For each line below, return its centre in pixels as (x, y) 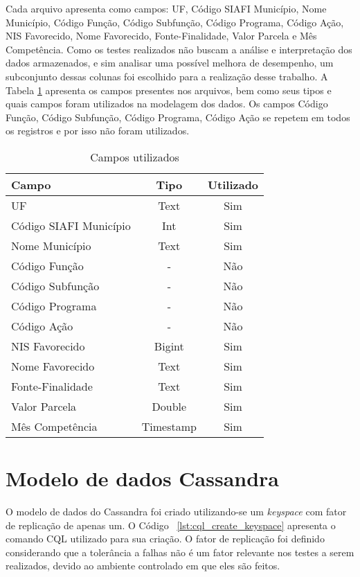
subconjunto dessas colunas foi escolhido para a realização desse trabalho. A (167, 76)
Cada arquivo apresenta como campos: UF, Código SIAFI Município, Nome (166, 8)
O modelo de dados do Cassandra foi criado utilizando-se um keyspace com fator (176, 512)
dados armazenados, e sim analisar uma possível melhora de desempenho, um (170, 63)
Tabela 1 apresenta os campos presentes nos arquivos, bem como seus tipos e (169, 90)
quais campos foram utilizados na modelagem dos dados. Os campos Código (167, 104)
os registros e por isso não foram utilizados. (98, 131)
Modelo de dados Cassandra (143, 478)
